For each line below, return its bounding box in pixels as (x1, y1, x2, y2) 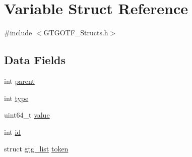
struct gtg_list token (4, 143, 69, 154)
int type (4, 92, 29, 103)
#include (4, 27, 32, 38)
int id (4, 126, 21, 137)
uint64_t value (4, 110, 50, 120)
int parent (4, 75, 35, 86)
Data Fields (4, 52, 66, 68)
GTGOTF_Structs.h (43, 27, 108, 38)
